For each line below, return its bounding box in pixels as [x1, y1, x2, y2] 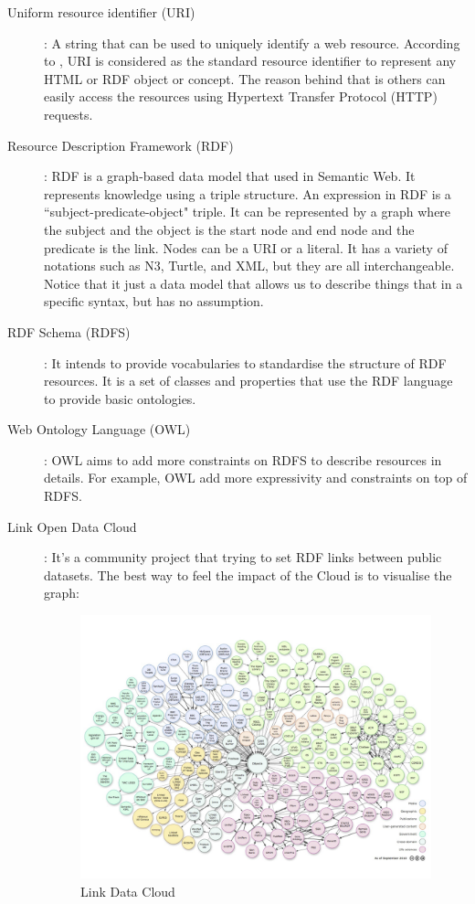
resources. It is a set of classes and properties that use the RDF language [44, 371, 453, 390]
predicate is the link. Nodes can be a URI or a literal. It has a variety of [44, 238, 448, 257]
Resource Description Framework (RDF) [7, 135, 234, 154]
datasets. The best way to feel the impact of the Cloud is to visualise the [44, 565, 452, 584]
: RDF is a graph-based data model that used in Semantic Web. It [44, 166, 416, 186]
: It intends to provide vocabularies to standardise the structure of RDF [44, 353, 447, 372]
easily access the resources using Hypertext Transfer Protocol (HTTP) [44, 87, 438, 106]
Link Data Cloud [80, 881, 175, 900]
